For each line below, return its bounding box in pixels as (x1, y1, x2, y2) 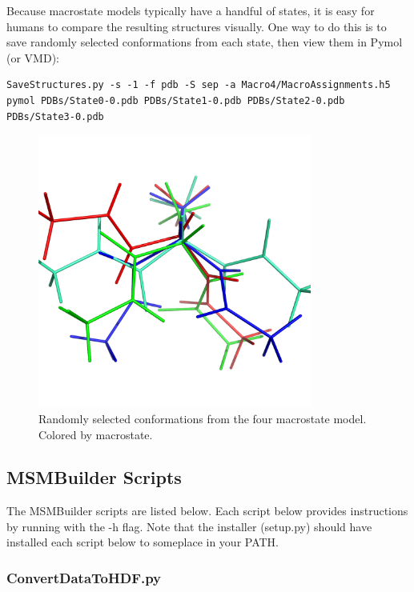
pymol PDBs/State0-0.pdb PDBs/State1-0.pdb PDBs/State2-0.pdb (6, 94, 345, 106)
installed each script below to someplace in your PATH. (6, 534, 279, 550)
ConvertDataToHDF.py (6, 568, 162, 587)
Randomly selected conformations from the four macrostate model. (38, 410, 367, 426)
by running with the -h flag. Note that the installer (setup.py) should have (6, 518, 372, 534)
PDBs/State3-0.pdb (6, 110, 104, 122)
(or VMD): (6, 49, 59, 66)
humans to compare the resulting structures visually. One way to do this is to (6, 18, 387, 34)
